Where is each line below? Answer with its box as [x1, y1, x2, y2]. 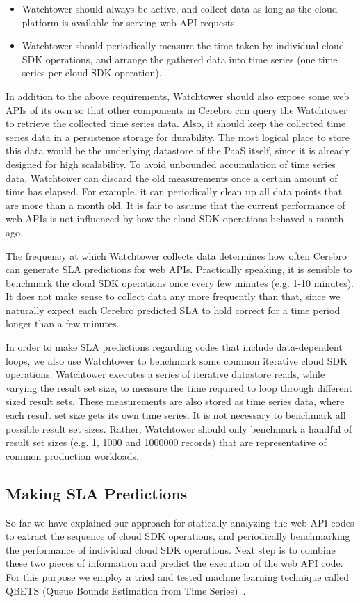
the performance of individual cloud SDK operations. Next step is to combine [6, 542, 336, 556]
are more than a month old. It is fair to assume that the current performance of [6, 197, 345, 212]
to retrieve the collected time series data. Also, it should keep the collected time [6, 116, 346, 131]
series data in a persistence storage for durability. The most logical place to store [6, 129, 350, 144]
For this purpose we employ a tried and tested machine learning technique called [6, 569, 350, 584]
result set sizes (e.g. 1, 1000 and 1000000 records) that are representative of [6, 435, 327, 449]
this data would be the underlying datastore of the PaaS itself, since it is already [6, 143, 350, 158]
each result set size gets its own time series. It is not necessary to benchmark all [6, 408, 346, 422]
